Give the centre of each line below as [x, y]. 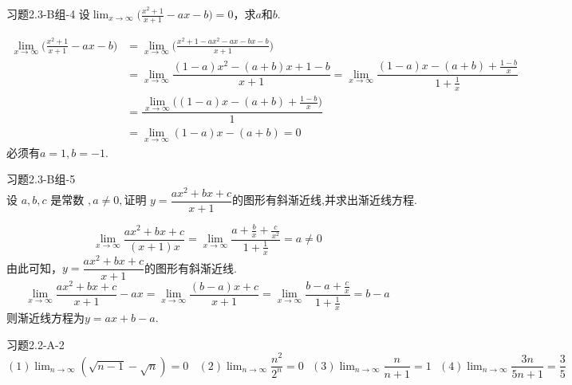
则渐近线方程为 [45, 318]
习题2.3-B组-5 [41, 179]
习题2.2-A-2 [36, 344]
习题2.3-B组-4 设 [48, 14]
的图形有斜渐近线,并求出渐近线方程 [323, 201]
